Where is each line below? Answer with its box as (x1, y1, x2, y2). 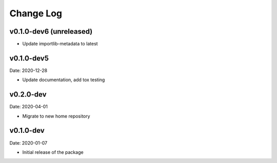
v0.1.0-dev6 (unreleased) (9, 27, 93, 36)
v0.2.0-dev (9, 90, 47, 99)
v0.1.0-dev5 (9, 54, 49, 62)
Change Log (9, 8, 63, 19)
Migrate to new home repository (22, 113, 90, 119)
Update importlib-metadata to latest (22, 41, 98, 47)
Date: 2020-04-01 (9, 104, 48, 110)
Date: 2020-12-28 (9, 67, 48, 74)
